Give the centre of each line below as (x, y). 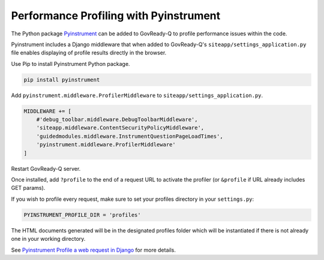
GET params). (28, 188)
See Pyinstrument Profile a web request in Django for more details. (94, 250)
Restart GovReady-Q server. (46, 168)
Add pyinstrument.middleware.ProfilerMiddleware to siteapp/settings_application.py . (137, 95)
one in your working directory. (48, 239)
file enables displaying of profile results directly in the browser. (89, 53)
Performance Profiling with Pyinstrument (116, 16)
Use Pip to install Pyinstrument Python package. (70, 64)
